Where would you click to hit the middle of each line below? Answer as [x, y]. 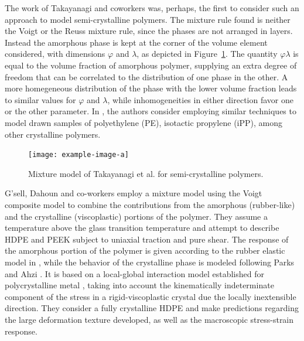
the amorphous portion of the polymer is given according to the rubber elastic [145, 250]
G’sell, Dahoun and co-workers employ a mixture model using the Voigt [134, 193]
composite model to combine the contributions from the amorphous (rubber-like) [150, 204]
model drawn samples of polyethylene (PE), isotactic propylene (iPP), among [144, 122]
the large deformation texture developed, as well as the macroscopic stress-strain [149, 319]
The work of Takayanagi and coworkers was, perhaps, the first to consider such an [152, 8]
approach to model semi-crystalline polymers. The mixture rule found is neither [148, 19]
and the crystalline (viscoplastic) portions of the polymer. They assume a [136, 216]
